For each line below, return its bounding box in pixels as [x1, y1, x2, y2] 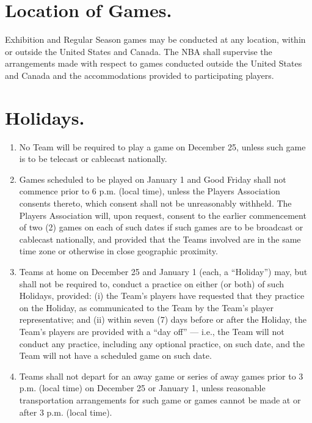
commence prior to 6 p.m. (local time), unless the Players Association [19, 185, 280, 197]
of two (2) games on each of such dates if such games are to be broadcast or [19, 221, 303, 234]
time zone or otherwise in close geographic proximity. [19, 245, 218, 257]
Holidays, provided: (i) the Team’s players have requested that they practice [19, 289, 305, 302]
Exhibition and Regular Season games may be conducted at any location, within [5, 33, 306, 46]
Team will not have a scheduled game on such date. [19, 349, 212, 362]
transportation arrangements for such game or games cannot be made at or [19, 393, 301, 406]
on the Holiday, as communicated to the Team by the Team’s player [19, 301, 274, 314]
